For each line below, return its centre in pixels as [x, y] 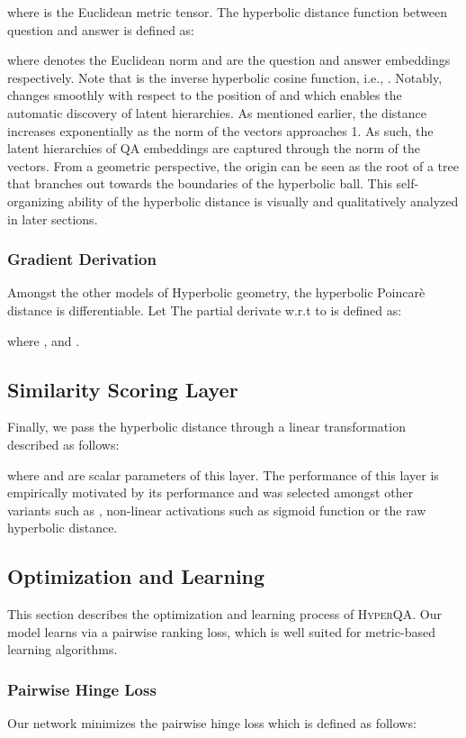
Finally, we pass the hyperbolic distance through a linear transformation [206, 427]
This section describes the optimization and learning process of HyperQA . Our [224, 614]
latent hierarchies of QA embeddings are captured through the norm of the [214, 148]
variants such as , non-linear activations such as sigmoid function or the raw [217, 510]
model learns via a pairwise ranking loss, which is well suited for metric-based [221, 631]
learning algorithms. [63, 649]
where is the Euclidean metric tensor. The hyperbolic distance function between [228, 12]
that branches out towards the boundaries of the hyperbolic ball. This [200, 183]
